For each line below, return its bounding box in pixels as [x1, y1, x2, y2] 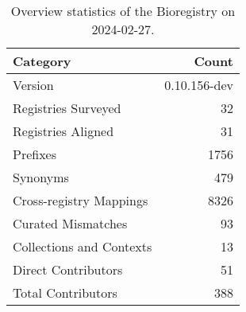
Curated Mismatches [13, 214, 128, 232]
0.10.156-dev [164, 76, 233, 94]
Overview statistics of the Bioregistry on [10, 2, 236, 20]
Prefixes [13, 145, 57, 163]
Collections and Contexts [13, 237, 152, 255]
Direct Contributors [13, 260, 123, 279]
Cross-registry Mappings [13, 191, 148, 209]
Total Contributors [13, 283, 117, 302]
